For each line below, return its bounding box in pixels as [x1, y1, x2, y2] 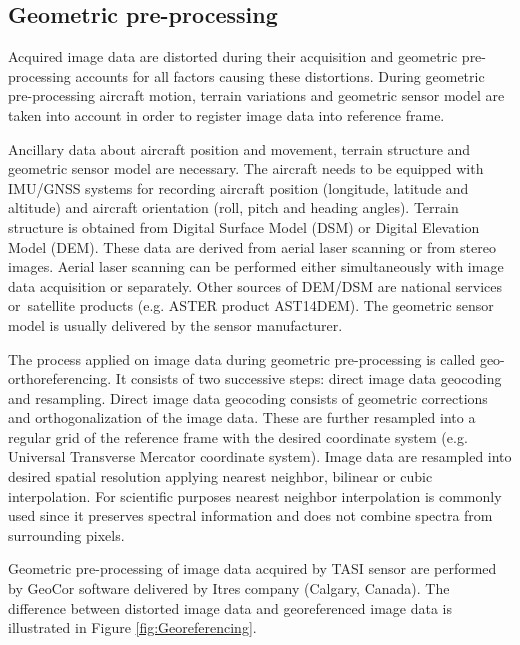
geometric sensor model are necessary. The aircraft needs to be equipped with [8, 158, 484, 179]
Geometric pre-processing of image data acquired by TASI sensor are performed [8, 558, 497, 579]
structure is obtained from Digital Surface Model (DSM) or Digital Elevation [8, 216, 480, 237]
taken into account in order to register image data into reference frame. [8, 104, 445, 125]
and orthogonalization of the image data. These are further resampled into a [8, 407, 476, 428]
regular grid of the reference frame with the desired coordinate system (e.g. [8, 426, 468, 447]
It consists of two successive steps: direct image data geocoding [115, 368, 502, 389]
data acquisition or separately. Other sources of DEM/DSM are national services [8, 275, 503, 296]
